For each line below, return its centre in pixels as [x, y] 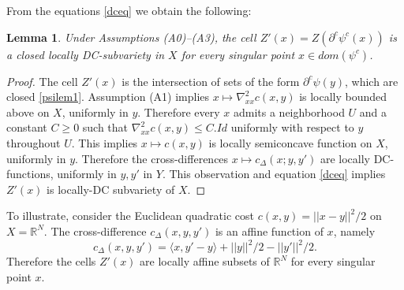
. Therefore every [179, 112]
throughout [34, 142]
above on [28, 112]
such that [105, 127]
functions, [30, 174]
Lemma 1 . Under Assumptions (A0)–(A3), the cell [131, 37]
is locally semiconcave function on [290, 142]
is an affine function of [269, 231]
